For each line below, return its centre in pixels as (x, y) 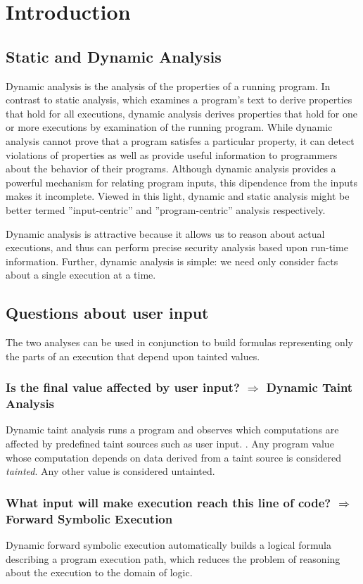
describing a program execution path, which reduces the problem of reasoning (173, 558)
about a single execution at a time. (81, 275)
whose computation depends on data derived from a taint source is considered (173, 457)
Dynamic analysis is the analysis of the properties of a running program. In (168, 85)
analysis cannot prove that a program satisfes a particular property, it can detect (180, 140)
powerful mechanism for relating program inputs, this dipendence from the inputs (181, 182)
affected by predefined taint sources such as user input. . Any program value (170, 444)
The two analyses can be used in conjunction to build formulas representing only (180, 342)
